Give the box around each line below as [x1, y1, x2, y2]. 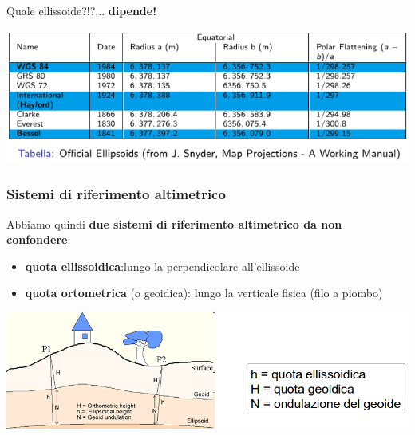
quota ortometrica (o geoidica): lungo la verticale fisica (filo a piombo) [25, 284, 383, 301]
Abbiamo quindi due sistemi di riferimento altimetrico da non [6, 215, 342, 232]
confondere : [6, 231, 71, 248]
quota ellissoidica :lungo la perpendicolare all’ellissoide [25, 257, 300, 274]
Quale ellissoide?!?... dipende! [6, 2, 157, 18]
